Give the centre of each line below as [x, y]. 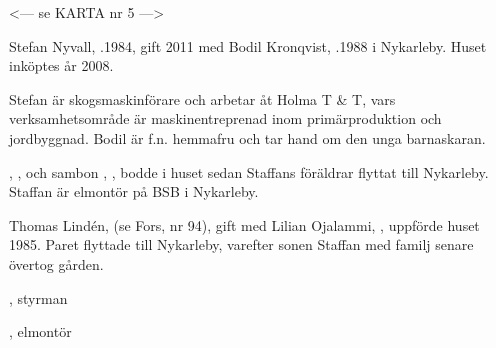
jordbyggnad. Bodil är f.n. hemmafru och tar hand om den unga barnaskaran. [247, 137]
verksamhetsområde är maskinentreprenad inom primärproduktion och [225, 118]
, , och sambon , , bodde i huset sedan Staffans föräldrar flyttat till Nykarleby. [249, 171]
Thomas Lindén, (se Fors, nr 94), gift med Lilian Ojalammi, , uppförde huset [244, 224]
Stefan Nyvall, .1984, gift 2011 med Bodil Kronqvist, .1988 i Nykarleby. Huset [248, 45]
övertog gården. [56, 263]
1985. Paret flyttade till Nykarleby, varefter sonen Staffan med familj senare [241, 244]
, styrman [38, 297]
